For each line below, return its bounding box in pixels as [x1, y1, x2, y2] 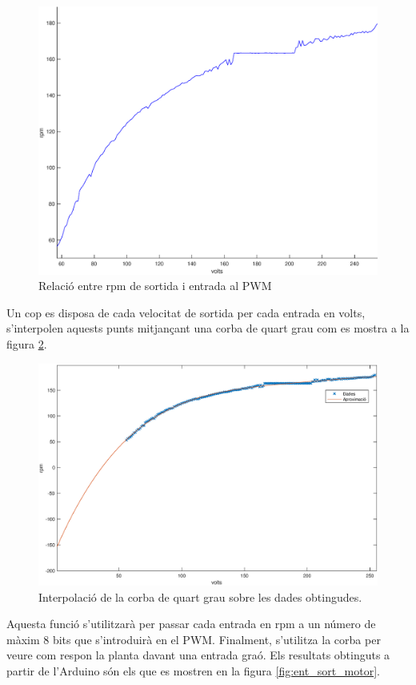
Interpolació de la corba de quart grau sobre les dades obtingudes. [38, 588, 362, 605]
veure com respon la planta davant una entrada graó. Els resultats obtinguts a [6, 647, 390, 663]
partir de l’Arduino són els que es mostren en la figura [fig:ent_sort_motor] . [6, 662, 380, 679]
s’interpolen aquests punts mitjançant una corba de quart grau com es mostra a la [6, 320, 410, 336]
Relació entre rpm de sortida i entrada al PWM [38, 277, 272, 294]
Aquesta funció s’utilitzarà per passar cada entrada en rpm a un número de [6, 615, 376, 632]
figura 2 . [6, 335, 47, 352]
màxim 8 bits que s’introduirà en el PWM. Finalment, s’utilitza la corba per [6, 631, 381, 647]
